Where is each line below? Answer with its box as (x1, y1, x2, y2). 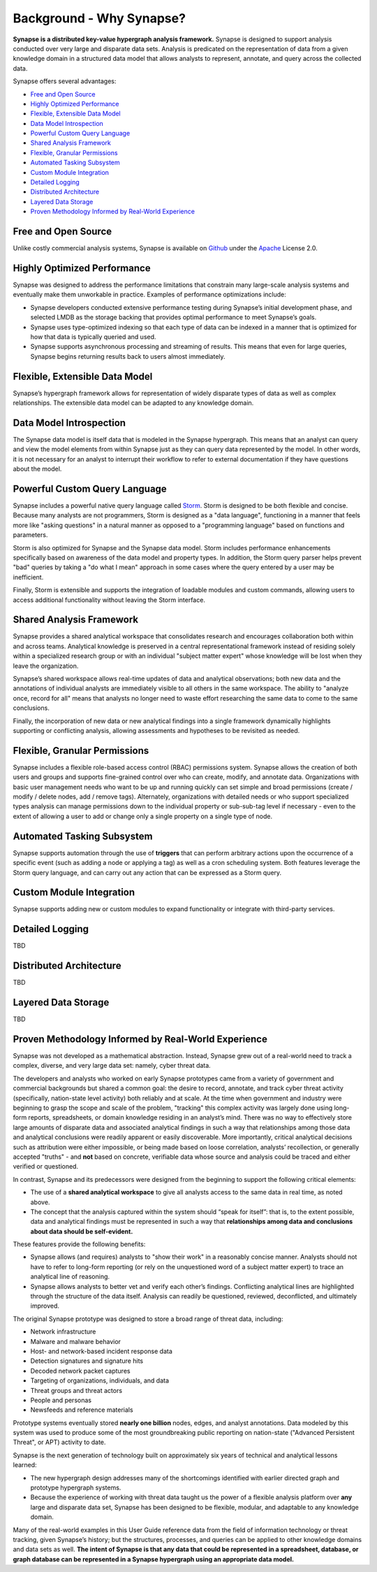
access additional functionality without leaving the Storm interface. (13, 595, 206, 604)
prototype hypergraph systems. (30, 1483, 121, 1492)
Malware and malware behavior (30, 1337, 121, 1345)
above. (30, 1198, 50, 1206)
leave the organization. (13, 662, 79, 670)
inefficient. (13, 573, 44, 581)
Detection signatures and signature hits (30, 1357, 143, 1365)
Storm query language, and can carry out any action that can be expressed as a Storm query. (13, 868, 282, 877)
